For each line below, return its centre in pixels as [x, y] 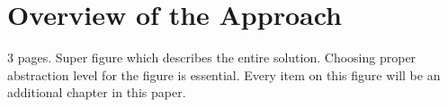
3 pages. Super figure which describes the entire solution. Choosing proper [212, 58]
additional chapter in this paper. [97, 92]
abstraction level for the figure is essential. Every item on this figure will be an [224, 74]
